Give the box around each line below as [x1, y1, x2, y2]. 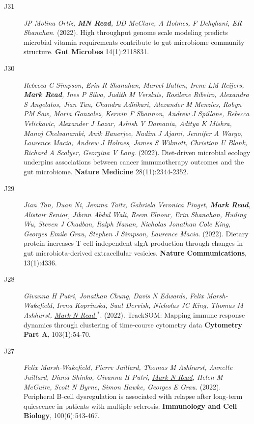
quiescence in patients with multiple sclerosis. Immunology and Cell [24, 400, 237, 411]
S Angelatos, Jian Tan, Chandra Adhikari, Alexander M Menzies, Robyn [24, 98, 242, 109]
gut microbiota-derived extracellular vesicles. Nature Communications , [24, 248, 247, 258]
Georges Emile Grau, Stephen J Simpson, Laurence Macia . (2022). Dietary [24, 228, 249, 238]
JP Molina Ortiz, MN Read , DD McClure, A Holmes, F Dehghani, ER [24, 17, 242, 28]
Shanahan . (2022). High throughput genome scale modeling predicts [24, 27, 228, 37]
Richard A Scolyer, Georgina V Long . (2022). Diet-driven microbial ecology [24, 147, 251, 157]
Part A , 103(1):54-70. [24, 329, 91, 339]
